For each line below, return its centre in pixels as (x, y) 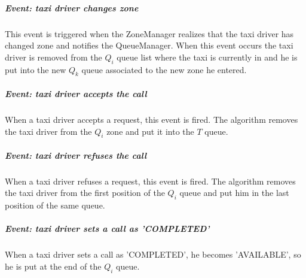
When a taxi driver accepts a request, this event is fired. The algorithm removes (152, 119)
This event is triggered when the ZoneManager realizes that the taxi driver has (149, 33)
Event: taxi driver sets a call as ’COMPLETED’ (107, 229)
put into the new (36, 69)
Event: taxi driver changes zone (72, 7)
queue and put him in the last (234, 193)
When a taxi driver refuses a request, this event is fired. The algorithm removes (150, 181)
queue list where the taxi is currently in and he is (207, 57)
